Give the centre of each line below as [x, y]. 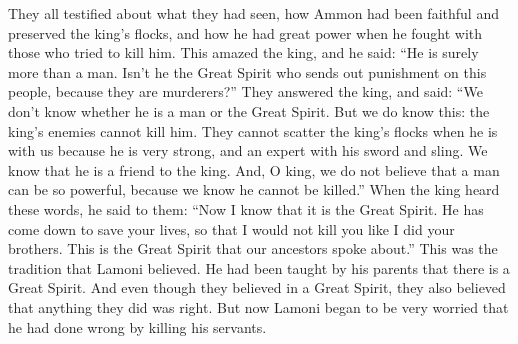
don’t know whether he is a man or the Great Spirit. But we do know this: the [249, 110]
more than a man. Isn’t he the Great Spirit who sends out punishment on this [247, 71]
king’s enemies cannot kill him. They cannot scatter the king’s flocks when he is [253, 130]
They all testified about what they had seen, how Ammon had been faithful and [253, 13]
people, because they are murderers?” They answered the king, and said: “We [245, 91]
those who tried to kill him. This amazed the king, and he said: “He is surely [243, 52]
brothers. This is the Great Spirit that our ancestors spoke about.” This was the [253, 248]
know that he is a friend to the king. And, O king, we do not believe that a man [254, 169]
